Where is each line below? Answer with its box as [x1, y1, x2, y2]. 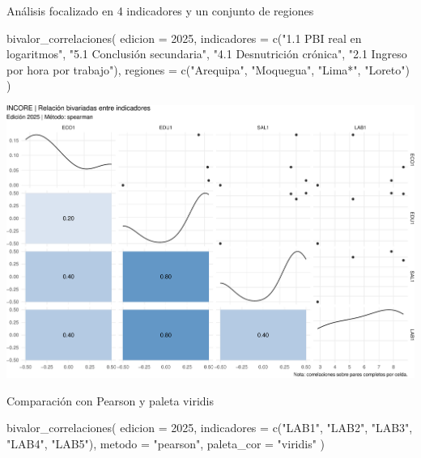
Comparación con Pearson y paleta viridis [6, 392, 214, 409]
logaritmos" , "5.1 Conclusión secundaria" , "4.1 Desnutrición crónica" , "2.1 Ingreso [6, 45, 407, 62]
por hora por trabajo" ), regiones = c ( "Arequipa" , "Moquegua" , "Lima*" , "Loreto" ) [6, 61, 410, 78]
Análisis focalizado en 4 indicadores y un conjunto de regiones [6, 2, 314, 19]
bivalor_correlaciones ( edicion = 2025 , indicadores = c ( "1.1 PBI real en [6, 29, 362, 46]
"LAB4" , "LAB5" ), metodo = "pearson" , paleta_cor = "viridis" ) [6, 435, 325, 452]
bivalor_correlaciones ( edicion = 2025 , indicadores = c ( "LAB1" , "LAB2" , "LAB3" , [6, 419, 413, 436]
